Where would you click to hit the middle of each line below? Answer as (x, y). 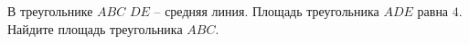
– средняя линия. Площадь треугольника (266, 11)
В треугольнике (50, 11)
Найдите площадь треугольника (95, 28)
